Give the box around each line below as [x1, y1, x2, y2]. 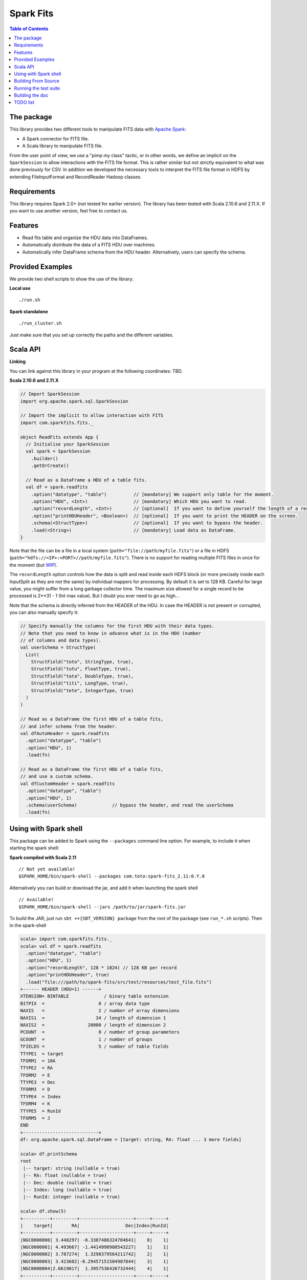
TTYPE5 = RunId [20, 1108, 61, 1114]
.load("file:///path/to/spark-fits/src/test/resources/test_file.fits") [26, 979, 212, 985]
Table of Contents [9, 26, 49, 32]
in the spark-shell [9, 922, 47, 929]
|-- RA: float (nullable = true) [23, 1172, 107, 1179]
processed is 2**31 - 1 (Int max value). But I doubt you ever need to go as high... [9, 593, 180, 599]
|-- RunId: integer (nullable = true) [23, 1194, 120, 1200]
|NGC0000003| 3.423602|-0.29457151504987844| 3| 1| [20, 1258, 169, 1264]
